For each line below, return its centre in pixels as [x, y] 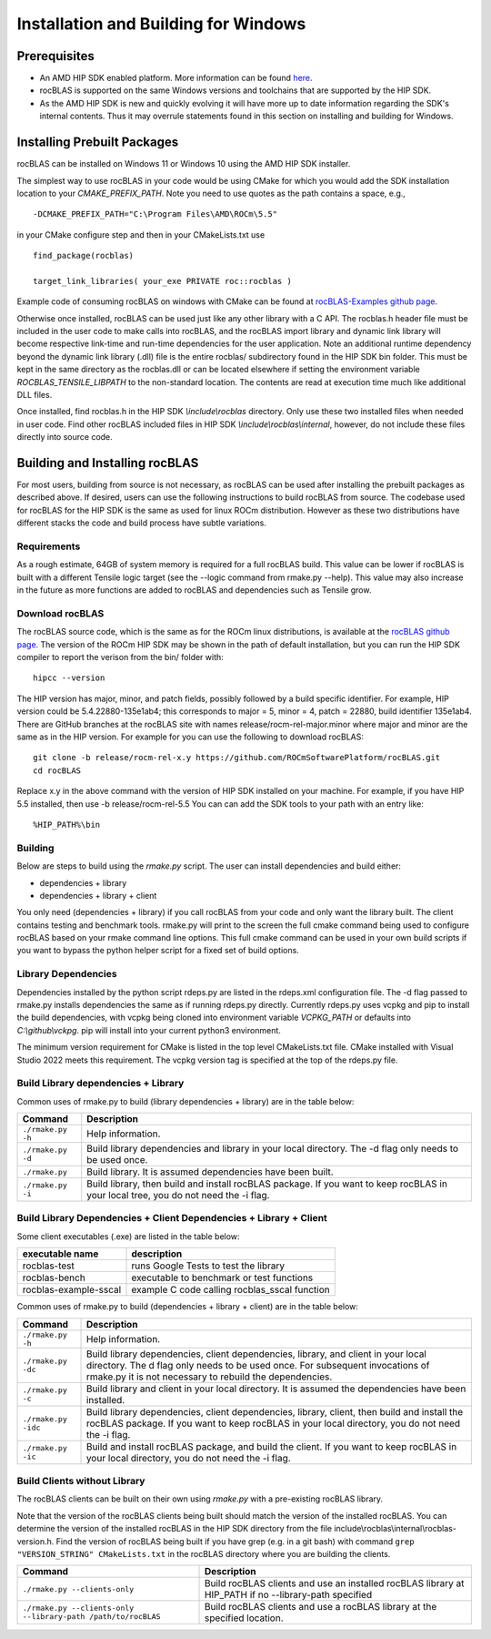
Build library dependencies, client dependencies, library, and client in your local [256, 1354]
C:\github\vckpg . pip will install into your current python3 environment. [149, 1030]
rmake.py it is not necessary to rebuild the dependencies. [209, 1377]
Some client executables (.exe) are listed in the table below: [128, 1236]
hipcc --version [69, 678]
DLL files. [35, 395]
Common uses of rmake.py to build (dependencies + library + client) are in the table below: [188, 1307]
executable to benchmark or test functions [222, 1278]
